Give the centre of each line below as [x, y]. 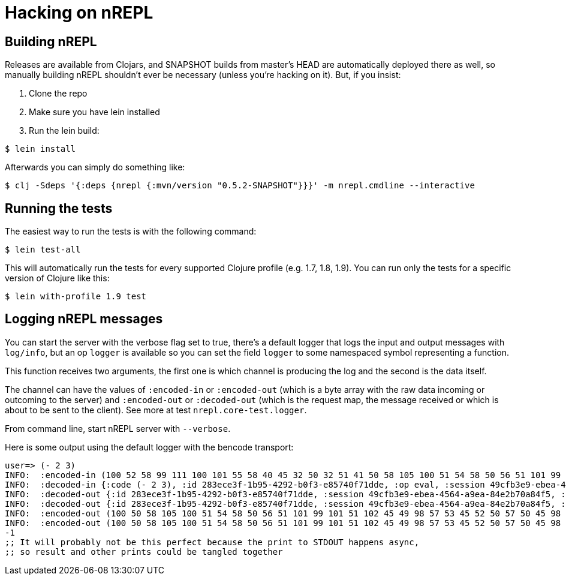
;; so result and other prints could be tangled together [144, 552]
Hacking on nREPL [79, 13]
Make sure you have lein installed [94, 112]
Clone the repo [58, 94]
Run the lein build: [64, 131]
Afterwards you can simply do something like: [95, 167]
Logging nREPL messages [84, 319]
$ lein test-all [43, 250]
